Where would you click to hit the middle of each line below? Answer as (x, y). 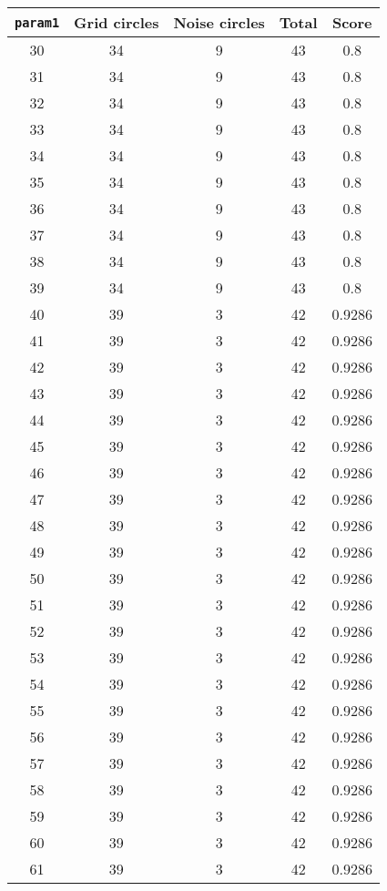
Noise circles (219, 22)
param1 (37, 22)
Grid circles (117, 22)
